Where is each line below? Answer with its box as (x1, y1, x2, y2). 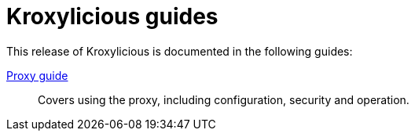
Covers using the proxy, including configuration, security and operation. (38, 92, 409, 106)
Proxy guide (6, 68, 68, 82)
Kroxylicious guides (6, 3, 219, 30)
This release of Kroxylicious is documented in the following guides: (6, 44, 353, 58)
